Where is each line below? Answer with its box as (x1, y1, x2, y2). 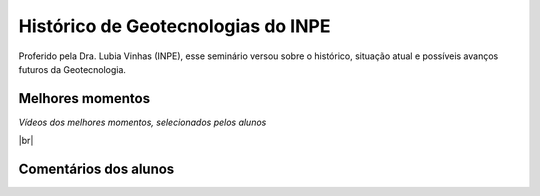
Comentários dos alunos (18, 161, 175, 178)
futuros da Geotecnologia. (18, 63, 127, 75)
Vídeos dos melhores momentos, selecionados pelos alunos (18, 116, 267, 128)
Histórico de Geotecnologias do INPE (18, 15, 331, 37)
